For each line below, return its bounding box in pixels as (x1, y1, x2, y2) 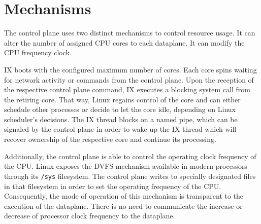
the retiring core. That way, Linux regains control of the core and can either (4, 94, 241, 104)
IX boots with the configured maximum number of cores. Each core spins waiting (4, 64, 257, 74)
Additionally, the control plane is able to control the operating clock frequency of (4, 151, 256, 161)
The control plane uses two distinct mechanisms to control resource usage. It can (4, 27, 255, 38)
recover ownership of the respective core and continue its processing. (4, 134, 216, 144)
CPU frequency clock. (4, 47, 72, 58)
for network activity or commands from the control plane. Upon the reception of (4, 74, 254, 85)
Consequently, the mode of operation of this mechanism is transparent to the (4, 191, 244, 201)
